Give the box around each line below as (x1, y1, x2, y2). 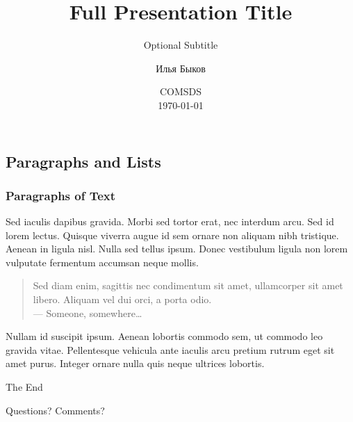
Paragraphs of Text (6, 186, 116, 204)
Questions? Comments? (6, 403, 105, 417)
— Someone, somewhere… (33, 305, 142, 320)
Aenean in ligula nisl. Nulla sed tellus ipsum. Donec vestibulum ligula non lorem (6, 241, 348, 256)
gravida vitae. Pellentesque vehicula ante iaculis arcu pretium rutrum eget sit (6, 342, 335, 357)
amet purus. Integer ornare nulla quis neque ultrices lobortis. (6, 356, 265, 371)
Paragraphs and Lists (6, 150, 161, 172)
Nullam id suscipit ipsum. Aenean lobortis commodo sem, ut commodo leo (6, 329, 323, 343)
